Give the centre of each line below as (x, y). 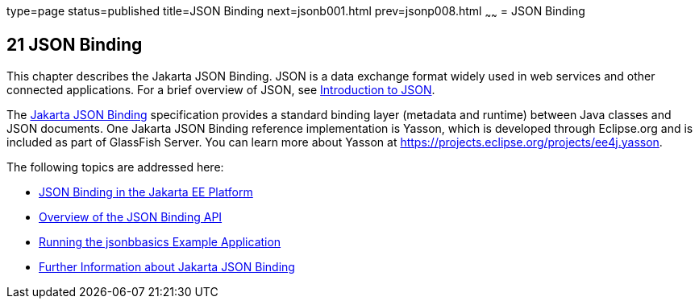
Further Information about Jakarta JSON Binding (167, 266)
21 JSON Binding (75, 45)
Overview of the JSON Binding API (131, 216)
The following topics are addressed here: (115, 167)
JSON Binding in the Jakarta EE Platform (146, 192)
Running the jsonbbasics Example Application (160, 241)
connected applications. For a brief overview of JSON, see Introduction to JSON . (221, 89)
